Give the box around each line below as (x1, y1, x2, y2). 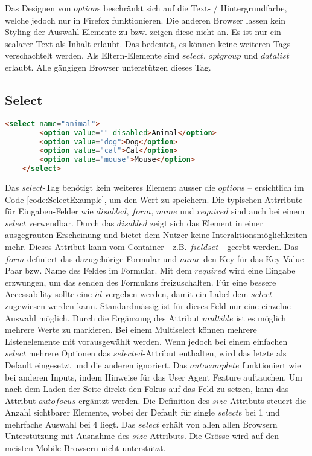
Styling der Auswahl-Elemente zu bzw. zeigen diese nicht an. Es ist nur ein (5, 25, 281, 38)
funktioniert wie (242, 358, 301, 371)
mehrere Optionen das (28, 347, 111, 359)
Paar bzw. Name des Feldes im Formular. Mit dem (5, 264, 192, 277)
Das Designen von (5, 2, 71, 14)
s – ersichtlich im (241, 181, 304, 194)
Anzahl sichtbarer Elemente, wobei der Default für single (5, 406, 215, 419)
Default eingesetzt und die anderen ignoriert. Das (5, 358, 188, 371)
